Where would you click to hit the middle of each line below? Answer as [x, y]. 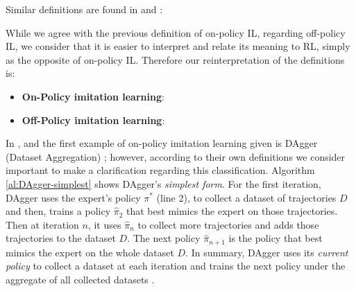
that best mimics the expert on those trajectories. [232, 211]
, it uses [104, 224]
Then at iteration [42, 224]
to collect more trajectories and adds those [228, 224]
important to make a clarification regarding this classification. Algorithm [160, 170]
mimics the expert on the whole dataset [90, 252]
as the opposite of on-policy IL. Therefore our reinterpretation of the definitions [175, 59]
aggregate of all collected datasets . [80, 279]
